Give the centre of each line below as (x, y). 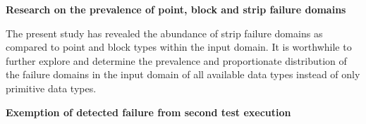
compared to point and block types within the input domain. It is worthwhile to (179, 47)
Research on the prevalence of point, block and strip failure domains (176, 9)
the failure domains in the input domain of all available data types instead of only (183, 74)
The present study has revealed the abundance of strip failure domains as (164, 33)
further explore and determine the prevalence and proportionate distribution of (176, 60)
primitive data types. (51, 88)
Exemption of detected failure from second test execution (148, 112)
